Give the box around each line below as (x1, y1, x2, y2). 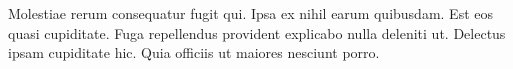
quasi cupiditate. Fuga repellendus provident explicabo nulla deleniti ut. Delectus (8, 22, 506, 43)
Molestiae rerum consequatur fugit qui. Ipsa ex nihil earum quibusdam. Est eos (8, 3, 494, 23)
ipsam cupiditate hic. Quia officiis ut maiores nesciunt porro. (8, 42, 380, 63)
